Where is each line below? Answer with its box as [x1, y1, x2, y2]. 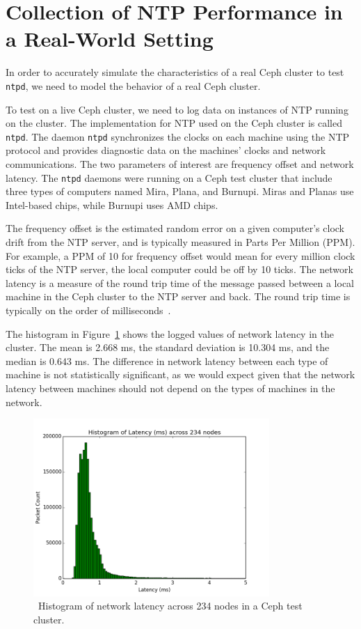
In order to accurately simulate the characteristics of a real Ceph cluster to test [6, 65, 344, 79]
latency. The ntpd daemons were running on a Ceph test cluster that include [6, 170, 332, 185]
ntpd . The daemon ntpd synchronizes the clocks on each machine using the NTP [6, 129, 350, 143]
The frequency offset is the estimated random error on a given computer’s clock [6, 221, 344, 235]
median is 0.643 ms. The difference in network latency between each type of [6, 353, 328, 368]
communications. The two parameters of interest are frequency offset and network [6, 157, 354, 171]
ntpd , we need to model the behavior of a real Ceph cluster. [6, 78, 261, 93]
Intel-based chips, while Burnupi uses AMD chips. [6, 197, 218, 212]
